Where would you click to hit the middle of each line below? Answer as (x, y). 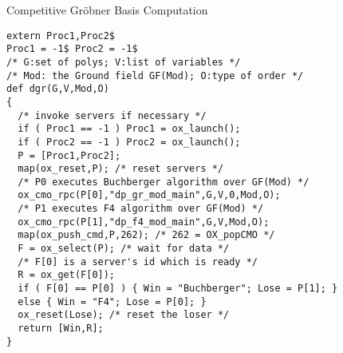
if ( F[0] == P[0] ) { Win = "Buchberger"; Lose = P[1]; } (178, 289)
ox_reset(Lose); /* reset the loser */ (124, 315)
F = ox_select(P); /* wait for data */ (124, 249)
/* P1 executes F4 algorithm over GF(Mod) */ (141, 209)
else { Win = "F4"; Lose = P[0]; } (112, 301)
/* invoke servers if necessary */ (112, 115)
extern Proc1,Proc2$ (61, 36)
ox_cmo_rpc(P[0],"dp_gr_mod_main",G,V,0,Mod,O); (149, 195)
